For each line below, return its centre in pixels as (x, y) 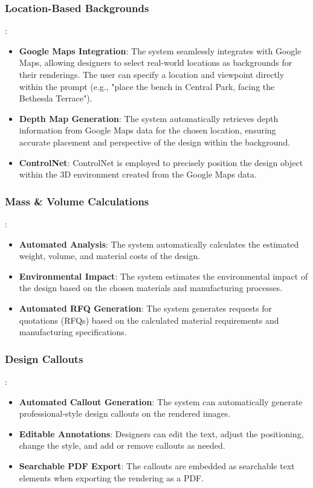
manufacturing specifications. (73, 332)
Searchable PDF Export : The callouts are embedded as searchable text (157, 465)
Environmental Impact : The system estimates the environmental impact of (163, 276)
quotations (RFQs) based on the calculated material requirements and (149, 320)
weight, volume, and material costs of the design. (110, 256)
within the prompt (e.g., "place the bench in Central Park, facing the (147, 86)
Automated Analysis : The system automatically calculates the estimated (159, 244)
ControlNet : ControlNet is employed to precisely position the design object (161, 162)
